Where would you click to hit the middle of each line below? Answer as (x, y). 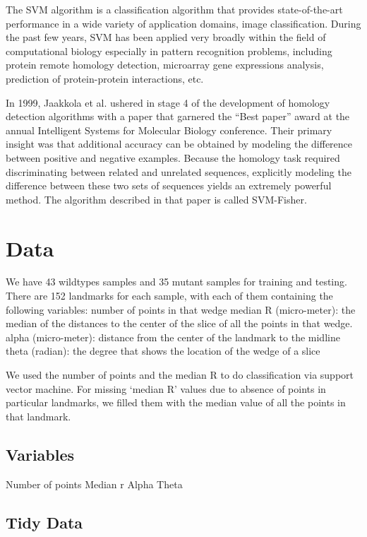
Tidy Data (44, 522)
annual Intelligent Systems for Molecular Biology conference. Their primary (169, 130)
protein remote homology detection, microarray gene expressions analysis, (165, 65)
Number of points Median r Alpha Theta (94, 484)
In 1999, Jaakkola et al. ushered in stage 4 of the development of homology (168, 102)
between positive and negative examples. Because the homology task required (173, 157)
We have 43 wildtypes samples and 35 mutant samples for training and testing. (176, 282)
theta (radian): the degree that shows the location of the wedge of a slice (163, 351)
